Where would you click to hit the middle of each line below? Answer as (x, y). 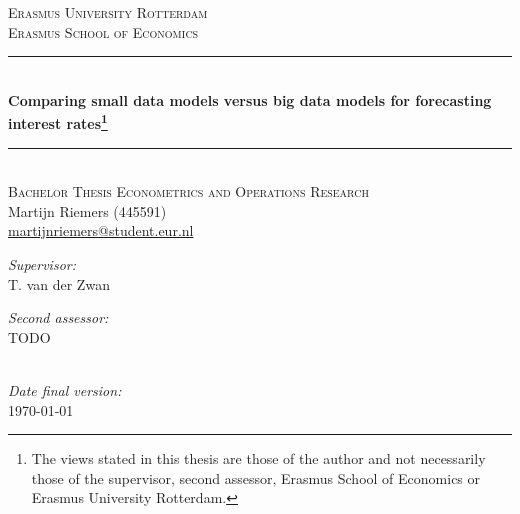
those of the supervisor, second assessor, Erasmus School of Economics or (256, 477)
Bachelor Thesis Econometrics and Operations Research (188, 191)
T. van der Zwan (59, 283)
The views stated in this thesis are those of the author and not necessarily (258, 458)
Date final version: (65, 389)
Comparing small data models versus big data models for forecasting (250, 99)
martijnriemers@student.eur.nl (101, 230)
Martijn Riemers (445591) (87, 210)
